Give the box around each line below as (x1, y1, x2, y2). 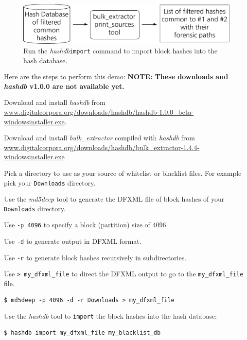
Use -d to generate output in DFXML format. (4, 236, 141, 246)
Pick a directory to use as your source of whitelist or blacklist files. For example (4, 168, 242, 178)
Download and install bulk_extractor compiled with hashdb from (4, 133, 195, 143)
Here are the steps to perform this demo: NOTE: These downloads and (4, 71, 229, 82)
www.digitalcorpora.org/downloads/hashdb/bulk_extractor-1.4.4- (4, 142, 200, 152)
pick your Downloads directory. (4, 177, 96, 187)
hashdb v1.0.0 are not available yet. (4, 81, 124, 91)
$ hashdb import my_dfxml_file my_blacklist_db (4, 329, 161, 336)
